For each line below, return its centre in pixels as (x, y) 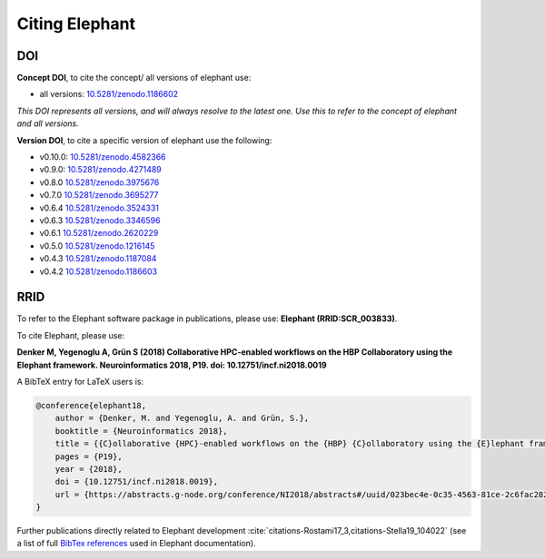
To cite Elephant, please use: (71, 335)
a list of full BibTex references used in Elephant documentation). (136, 544)
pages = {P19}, (89, 456)
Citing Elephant (76, 24)
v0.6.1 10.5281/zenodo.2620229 (99, 233)
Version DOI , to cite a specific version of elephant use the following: (144, 140)
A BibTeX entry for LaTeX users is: (80, 382)
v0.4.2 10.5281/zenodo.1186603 (99, 271)
